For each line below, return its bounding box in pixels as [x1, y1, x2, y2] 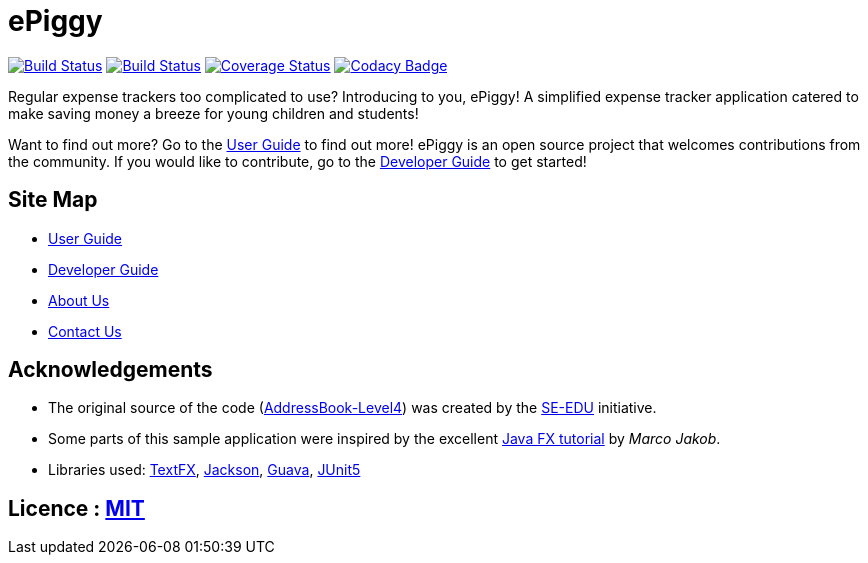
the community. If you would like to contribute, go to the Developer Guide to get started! [8, 152, 587, 170]
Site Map [8, 187, 98, 213]
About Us [48, 291, 110, 309]
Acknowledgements [8, 357, 213, 383]
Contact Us [48, 322, 122, 340]
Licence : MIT [8, 495, 145, 521]
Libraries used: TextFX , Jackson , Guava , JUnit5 [48, 461, 361, 479]
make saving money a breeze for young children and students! [8, 104, 419, 122]
